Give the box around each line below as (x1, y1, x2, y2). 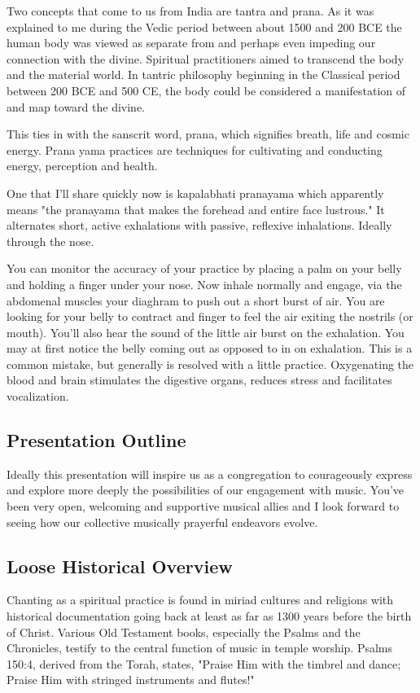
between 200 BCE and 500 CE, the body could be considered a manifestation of (7, 81, 405, 99)
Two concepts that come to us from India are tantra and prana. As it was (7, 2, 374, 19)
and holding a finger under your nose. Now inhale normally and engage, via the (7, 275, 402, 292)
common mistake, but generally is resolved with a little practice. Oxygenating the (7, 355, 414, 372)
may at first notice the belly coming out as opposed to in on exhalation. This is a (7, 340, 413, 357)
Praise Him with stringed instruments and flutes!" (7, 671, 255, 688)
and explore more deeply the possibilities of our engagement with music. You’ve (7, 481, 405, 498)
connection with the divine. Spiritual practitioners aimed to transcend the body (7, 50, 405, 67)
